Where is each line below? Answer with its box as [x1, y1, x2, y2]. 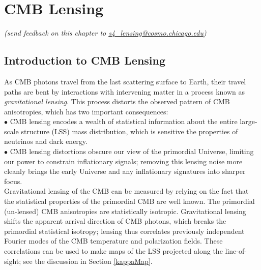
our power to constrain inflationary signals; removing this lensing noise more [4, 156, 243, 166]
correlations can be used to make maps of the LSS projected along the [4, 246, 223, 256]
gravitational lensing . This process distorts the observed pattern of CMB [4, 96, 230, 107]
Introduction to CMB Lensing [4, 52, 166, 68]
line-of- [225, 246, 247, 256]
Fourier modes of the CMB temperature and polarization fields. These [4, 235, 223, 246]
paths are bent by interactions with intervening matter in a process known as [4, 86, 245, 97]
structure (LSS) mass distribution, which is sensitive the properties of [21, 126, 238, 136]
